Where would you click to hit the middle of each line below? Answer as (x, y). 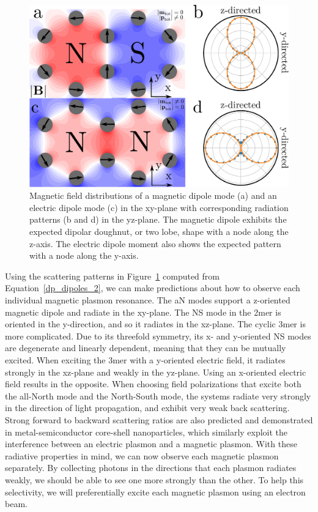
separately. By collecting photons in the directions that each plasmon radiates (151, 468)
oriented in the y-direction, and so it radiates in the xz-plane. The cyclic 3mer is (155, 324)
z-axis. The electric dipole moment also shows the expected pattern (155, 243)
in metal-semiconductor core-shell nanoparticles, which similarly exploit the (146, 432)
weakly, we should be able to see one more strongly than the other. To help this (154, 479)
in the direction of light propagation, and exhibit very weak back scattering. (147, 408)
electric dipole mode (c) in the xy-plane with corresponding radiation (159, 207)
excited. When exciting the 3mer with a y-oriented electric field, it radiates (145, 360)
